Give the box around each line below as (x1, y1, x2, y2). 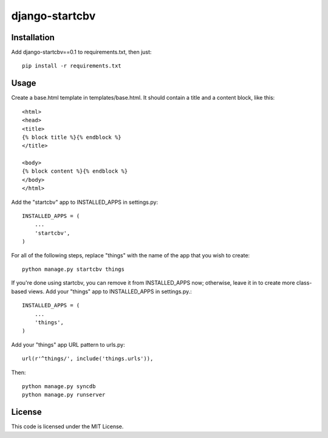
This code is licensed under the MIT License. (11, 423, 124, 430)
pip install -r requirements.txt (22, 63, 121, 69)
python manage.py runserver (22, 391, 106, 398)
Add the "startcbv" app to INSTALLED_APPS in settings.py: (11, 198, 158, 206)
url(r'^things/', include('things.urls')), (22, 355, 154, 362)
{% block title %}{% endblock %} (22, 134, 121, 141)
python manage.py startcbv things (22, 266, 125, 273)
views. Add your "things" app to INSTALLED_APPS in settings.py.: (28, 288, 193, 295)
